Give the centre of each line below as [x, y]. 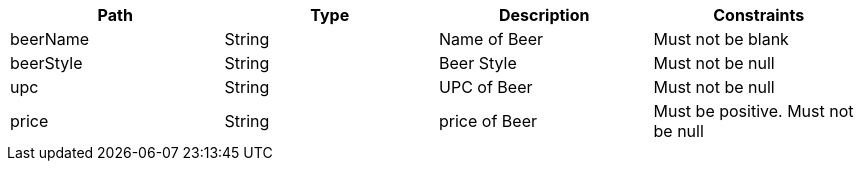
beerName [50, 39]
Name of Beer [491, 39]
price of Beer [488, 121]
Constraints [759, 15]
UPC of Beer [486, 87]
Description [544, 15]
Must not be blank [721, 39]
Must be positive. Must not [753, 111]
